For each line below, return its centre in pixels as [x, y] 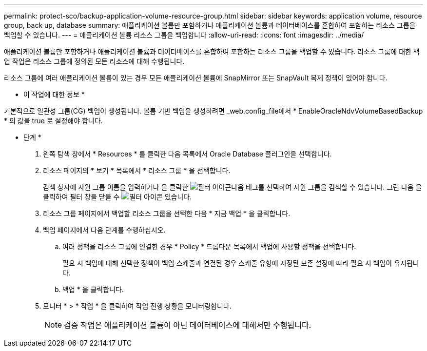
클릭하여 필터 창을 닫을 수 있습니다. [117, 197]
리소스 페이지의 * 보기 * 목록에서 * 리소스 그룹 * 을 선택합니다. [137, 170]
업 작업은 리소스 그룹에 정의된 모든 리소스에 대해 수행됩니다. [94, 61]
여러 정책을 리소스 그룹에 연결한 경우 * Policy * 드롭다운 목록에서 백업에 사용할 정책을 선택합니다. [209, 246]
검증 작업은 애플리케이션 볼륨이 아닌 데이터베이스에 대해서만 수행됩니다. [188, 325]
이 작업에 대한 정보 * [54, 94]
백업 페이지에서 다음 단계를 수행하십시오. [104, 230]
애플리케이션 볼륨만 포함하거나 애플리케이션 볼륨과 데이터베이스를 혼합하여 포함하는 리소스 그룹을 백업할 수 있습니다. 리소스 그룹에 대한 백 [212, 51]
